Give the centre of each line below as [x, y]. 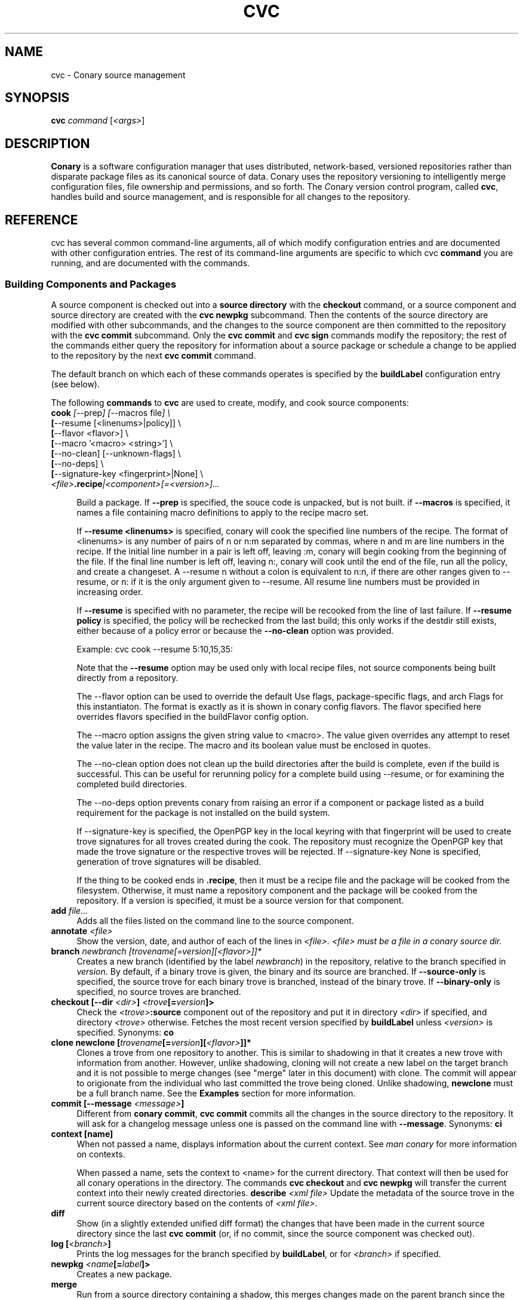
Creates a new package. [124, 1274]
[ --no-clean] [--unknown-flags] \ [116, 453]
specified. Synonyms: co [125, 1032]
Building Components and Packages [91, 284]
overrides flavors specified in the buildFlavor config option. [193, 716]
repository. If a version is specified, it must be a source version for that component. [240, 900]
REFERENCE [41, 220]
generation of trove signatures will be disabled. [169, 861]
